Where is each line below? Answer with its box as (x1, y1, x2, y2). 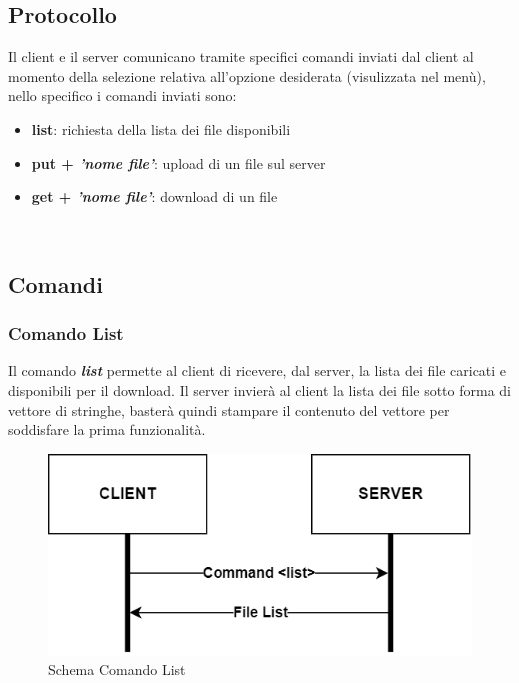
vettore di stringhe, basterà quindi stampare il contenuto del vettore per (8, 399, 450, 420)
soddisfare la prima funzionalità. (8, 419, 206, 440)
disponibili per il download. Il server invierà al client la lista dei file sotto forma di (8, 379, 511, 400)
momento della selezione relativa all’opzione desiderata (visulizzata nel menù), (8, 65, 486, 86)
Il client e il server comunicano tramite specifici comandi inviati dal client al (8, 46, 474, 67)
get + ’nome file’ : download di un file (31, 186, 278, 207)
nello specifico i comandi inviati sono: (8, 85, 237, 106)
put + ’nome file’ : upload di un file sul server (31, 152, 326, 173)
